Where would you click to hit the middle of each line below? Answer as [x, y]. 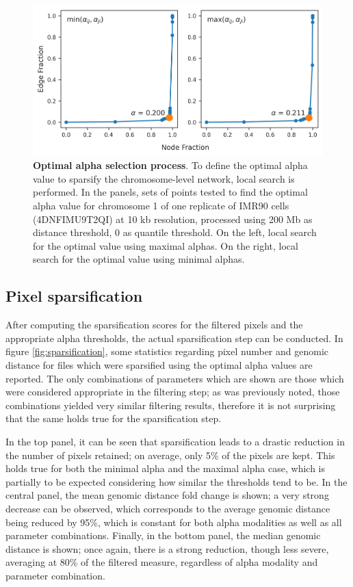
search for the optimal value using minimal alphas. [139, 259]
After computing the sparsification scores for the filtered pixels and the [154, 325]
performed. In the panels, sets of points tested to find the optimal [170, 192]
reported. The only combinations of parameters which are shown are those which [175, 378]
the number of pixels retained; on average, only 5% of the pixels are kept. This [170, 455]
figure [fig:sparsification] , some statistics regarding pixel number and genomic [167, 351]
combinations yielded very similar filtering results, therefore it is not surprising [171, 405]
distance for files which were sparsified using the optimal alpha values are [159, 364]
